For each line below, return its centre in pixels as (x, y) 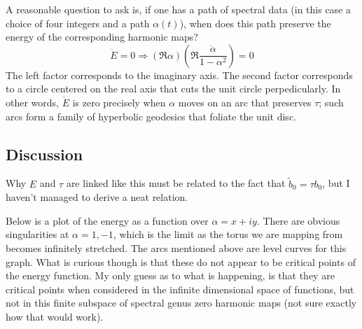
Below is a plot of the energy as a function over (107, 220)
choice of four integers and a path (78, 23)
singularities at (37, 234)
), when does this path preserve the (255, 23)
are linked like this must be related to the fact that (176, 183)
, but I (336, 183)
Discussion (44, 154)
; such (331, 102)
